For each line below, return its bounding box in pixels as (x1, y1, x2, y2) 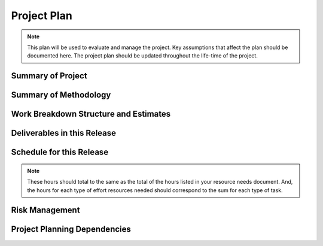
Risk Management (11, 205, 80, 215)
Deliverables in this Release (11, 128, 117, 138)
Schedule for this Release (11, 147, 109, 157)
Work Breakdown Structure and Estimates (11, 109, 171, 119)
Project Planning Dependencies (11, 224, 132, 235)
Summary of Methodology (11, 90, 111, 100)
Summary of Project (11, 71, 87, 81)
